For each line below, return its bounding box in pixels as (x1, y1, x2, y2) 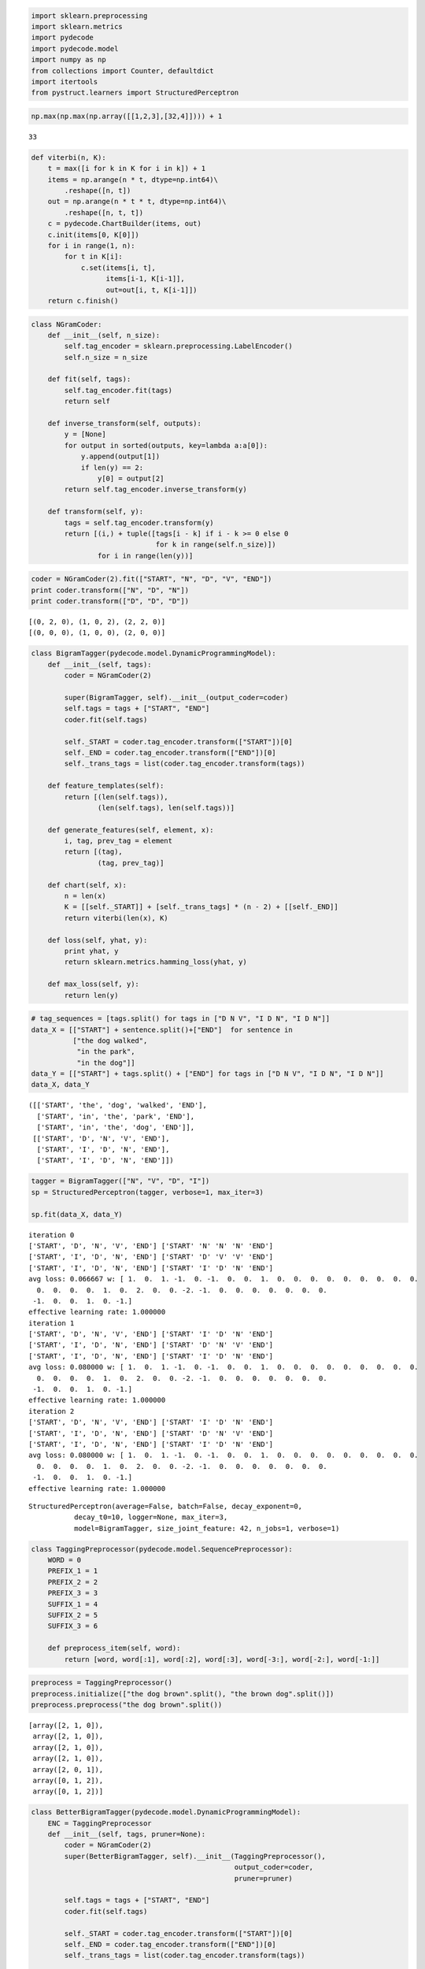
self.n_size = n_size (64, 353, 148, 362)
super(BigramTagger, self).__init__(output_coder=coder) (64, 693, 289, 703)
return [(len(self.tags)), (64, 792, 168, 801)
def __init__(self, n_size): (47, 331, 161, 339)
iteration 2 (28, 1407, 75, 1415)
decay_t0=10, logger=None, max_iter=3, (73, 1513, 228, 1522)
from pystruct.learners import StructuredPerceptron (31, 88, 239, 98)
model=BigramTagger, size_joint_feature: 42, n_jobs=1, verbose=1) (73, 1524, 340, 1533)
